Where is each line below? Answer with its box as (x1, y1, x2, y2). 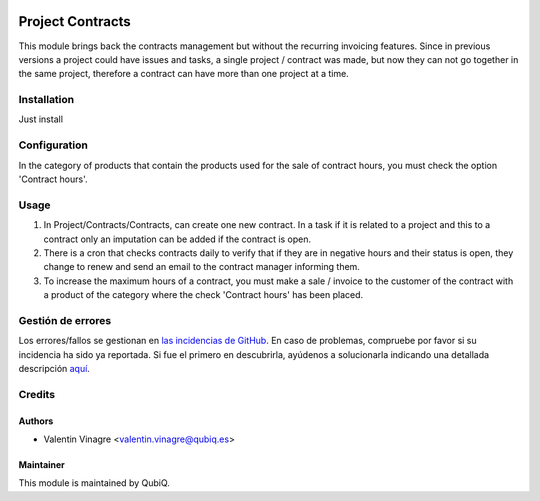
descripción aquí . (18, 362, 90, 374)
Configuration (18, 138, 89, 152)
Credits (18, 387, 55, 401)
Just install (18, 113, 64, 125)
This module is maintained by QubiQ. (18, 477, 170, 489)
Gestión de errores (18, 313, 112, 327)
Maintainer (18, 458, 65, 470)
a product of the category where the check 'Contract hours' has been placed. (43, 289, 364, 301)
